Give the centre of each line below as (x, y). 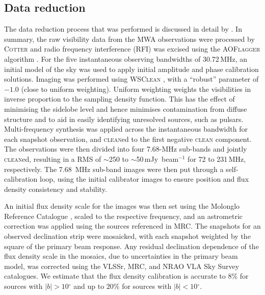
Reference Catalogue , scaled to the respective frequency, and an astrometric (124, 216)
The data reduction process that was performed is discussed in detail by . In (123, 29)
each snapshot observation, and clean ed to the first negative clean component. (128, 139)
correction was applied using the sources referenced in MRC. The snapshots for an (132, 226)
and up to (89, 286)
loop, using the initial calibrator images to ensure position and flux (144, 179)
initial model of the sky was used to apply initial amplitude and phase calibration (131, 69)
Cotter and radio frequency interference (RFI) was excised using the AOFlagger (132, 49)
